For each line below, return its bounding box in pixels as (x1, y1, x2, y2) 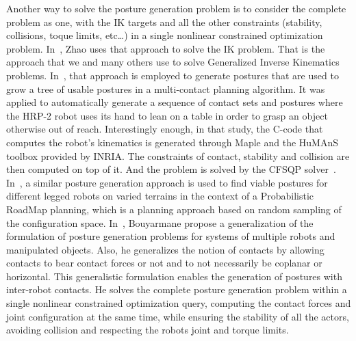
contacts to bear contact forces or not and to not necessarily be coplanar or (6, 256, 322, 270)
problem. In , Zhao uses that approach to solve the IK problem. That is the (6, 41, 325, 55)
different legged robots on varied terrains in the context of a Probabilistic (6, 189, 314, 203)
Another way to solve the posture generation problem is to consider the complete (6, 1, 346, 15)
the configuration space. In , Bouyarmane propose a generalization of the (6, 215, 314, 230)
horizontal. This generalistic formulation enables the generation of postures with (6, 269, 342, 283)
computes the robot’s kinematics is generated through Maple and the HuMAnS (6, 135, 339, 149)
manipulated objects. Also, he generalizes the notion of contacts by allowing (6, 242, 325, 256)
